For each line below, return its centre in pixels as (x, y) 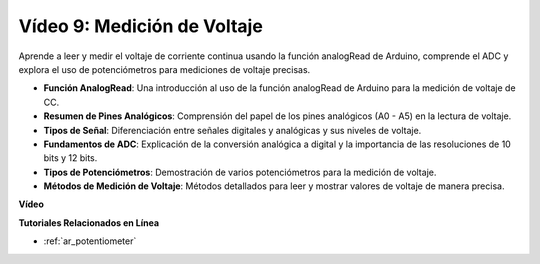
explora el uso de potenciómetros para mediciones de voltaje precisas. (164, 69)
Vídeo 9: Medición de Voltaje (141, 26)
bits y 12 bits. (70, 158)
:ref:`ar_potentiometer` (90, 241)
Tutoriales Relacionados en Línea (89, 222)
